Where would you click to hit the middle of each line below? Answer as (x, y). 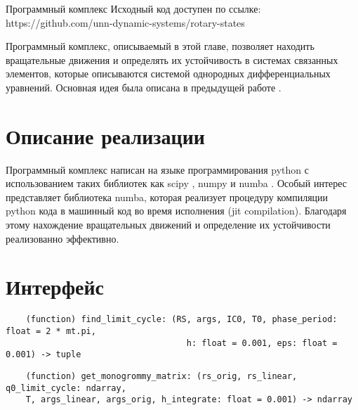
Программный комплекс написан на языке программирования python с (157, 169)
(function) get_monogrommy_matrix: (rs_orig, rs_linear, (161, 376)
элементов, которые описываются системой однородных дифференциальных (168, 73)
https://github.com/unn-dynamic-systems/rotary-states (125, 22)
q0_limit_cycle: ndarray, (66, 388)
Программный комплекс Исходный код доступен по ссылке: (133, 8)
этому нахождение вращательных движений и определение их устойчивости (168, 225)
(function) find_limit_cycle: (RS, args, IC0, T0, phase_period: (181, 320)
